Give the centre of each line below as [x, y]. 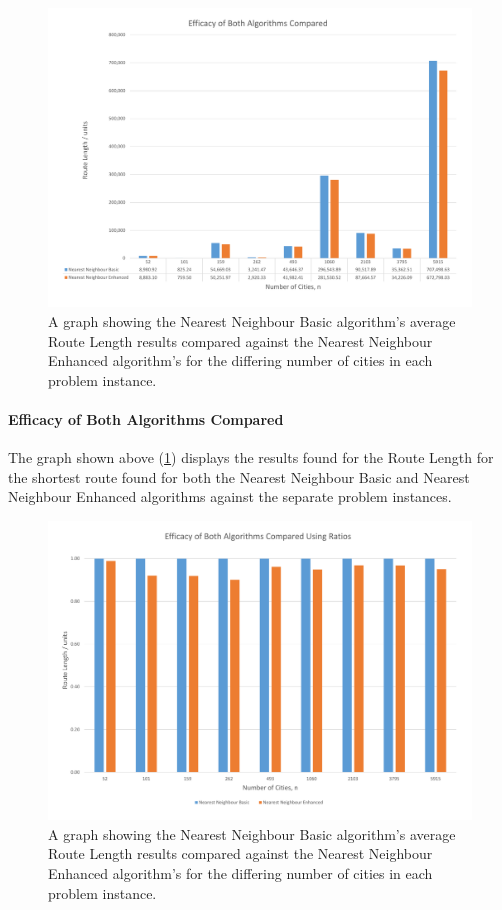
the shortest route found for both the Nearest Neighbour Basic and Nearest [239, 476]
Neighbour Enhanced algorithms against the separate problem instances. [230, 496]
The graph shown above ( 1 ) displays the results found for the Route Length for [251, 457]
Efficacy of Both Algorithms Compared [146, 418]
